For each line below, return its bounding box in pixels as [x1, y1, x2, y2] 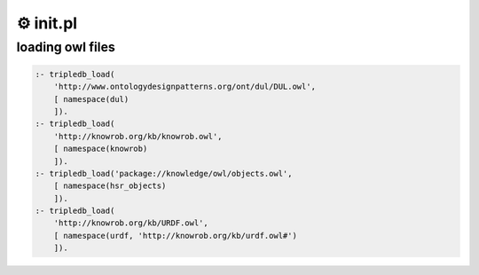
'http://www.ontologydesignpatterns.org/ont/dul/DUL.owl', [53, 82, 317, 92]
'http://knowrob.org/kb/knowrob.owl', [53, 131, 223, 141]
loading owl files [16, 39, 115, 55]
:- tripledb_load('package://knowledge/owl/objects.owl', [35, 169, 293, 178]
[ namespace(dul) [53, 94, 130, 104]
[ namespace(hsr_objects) [53, 181, 167, 191]
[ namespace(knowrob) [53, 144, 148, 154]
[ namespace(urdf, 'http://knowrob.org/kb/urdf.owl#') [53, 231, 297, 240]
